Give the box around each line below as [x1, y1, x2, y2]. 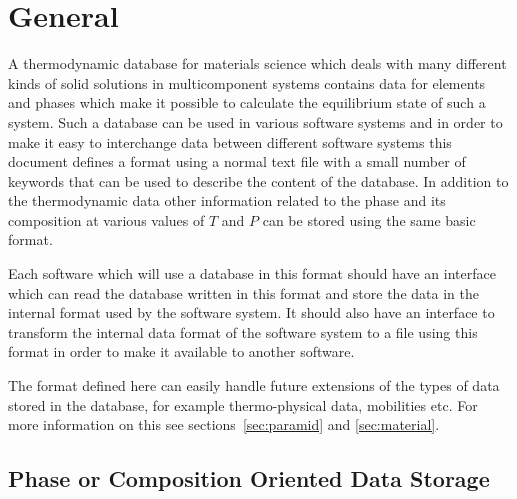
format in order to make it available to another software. [8, 341, 355, 362]
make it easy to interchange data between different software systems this [8, 131, 452, 152]
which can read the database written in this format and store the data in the [8, 282, 479, 303]
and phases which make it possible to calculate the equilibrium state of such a [8, 92, 486, 113]
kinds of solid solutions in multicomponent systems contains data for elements [8, 72, 486, 93]
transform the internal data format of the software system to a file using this [8, 321, 478, 342]
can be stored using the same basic [262, 209, 476, 230]
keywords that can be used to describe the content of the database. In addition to [8, 170, 509, 191]
